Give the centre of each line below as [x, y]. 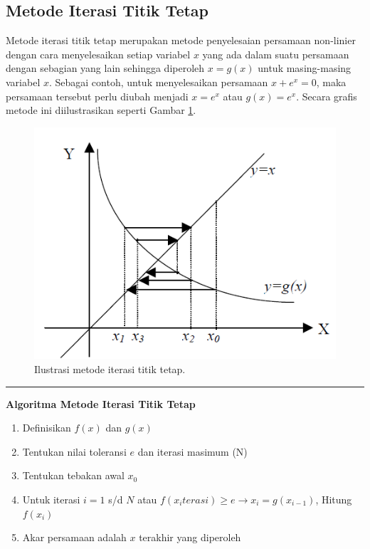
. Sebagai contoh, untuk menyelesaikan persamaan [158, 82]
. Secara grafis [327, 96]
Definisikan [47, 428]
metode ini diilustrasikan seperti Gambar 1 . [101, 110]
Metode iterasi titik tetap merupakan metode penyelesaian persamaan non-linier [181, 40]
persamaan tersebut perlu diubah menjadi [97, 96]
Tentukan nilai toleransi [74, 451]
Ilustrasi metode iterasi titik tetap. [110, 368]
